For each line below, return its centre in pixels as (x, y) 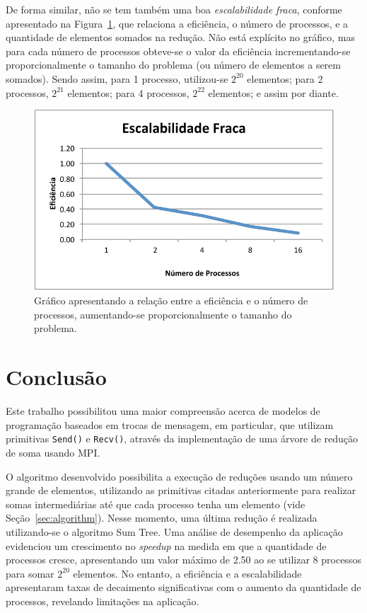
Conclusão (56, 377)
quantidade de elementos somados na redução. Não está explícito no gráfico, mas (180, 37)
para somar (30, 573)
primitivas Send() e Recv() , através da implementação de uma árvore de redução (182, 439)
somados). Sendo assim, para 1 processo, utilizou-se (117, 78)
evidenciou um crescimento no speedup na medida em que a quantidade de (166, 545)
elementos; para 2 (285, 78)
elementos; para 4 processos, (128, 92)
